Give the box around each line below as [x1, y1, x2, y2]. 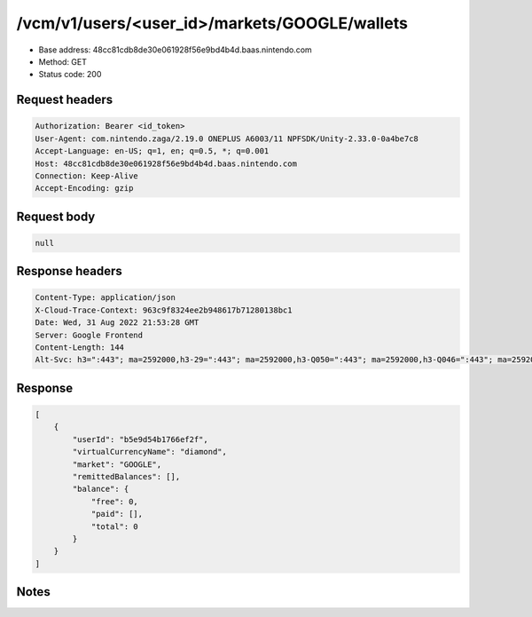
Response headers [16, 264, 123, 279]
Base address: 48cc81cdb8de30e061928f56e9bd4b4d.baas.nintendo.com [38, 44, 312, 55]
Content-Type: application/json [35, 293, 176, 303]
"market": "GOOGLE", [72, 459, 162, 470]
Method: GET [38, 56, 88, 67]
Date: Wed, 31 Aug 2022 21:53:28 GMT [35, 318, 199, 328]
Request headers [16, 92, 113, 107]
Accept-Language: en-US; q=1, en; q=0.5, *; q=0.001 [35, 146, 270, 156]
